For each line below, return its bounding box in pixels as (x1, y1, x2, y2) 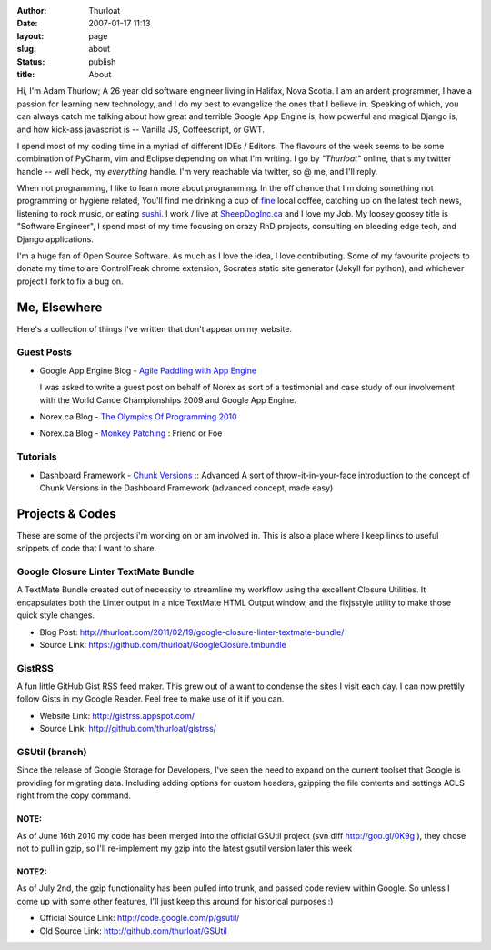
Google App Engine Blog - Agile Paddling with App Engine (39, 365, 257, 376)
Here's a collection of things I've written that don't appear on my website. (16, 323, 293, 334)
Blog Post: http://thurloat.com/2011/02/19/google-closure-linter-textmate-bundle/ (39, 626, 345, 637)
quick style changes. (16, 610, 95, 621)
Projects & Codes (16, 506, 117, 521)
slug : (16, 44, 36, 55)
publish (88, 56, 116, 67)
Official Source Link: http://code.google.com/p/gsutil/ (39, 913, 240, 924)
